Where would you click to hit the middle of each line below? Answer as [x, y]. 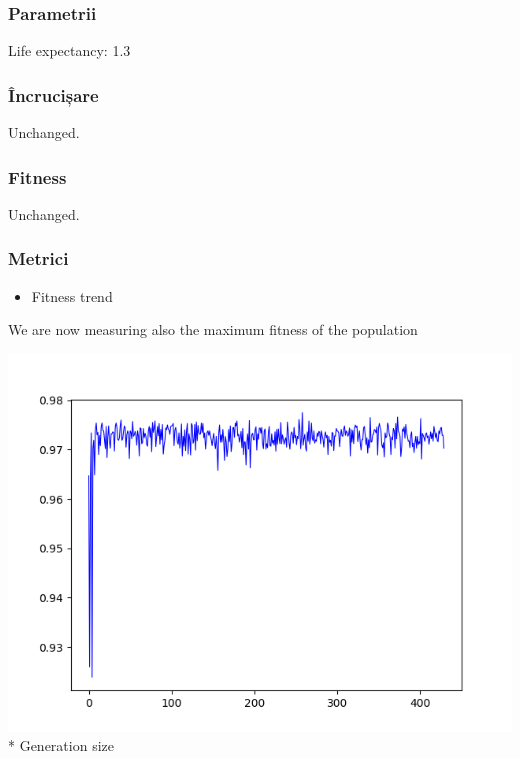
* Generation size [61, 745]
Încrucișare [53, 94]
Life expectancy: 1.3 [69, 50]
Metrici [38, 258]
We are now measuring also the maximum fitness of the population [213, 329]
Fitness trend [72, 295]
